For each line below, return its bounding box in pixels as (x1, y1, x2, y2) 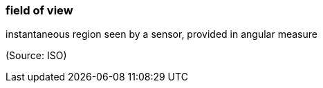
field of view (6, 3, 73, 17)
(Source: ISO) (6, 49, 67, 62)
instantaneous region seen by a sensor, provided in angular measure (6, 28, 317, 41)
